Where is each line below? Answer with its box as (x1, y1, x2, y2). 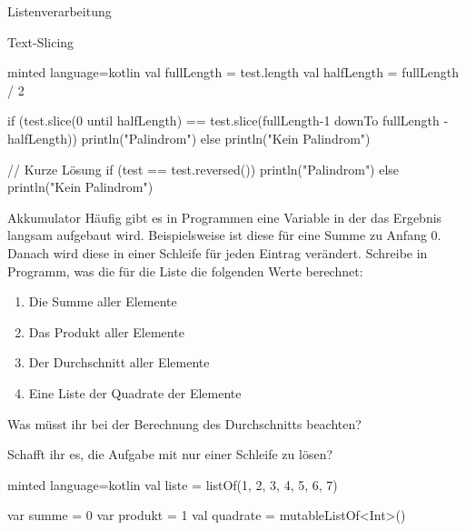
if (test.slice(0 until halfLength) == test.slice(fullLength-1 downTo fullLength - (7, 111, 449, 130)
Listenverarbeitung (7, 2, 112, 20)
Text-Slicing (7, 32, 74, 51)
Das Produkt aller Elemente (28, 322, 184, 341)
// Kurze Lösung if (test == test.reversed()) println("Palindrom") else (7, 159, 400, 178)
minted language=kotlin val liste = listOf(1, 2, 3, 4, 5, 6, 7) (7, 475, 338, 494)
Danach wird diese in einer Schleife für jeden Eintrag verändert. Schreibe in (7, 243, 428, 262)
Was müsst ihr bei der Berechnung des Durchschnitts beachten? (7, 414, 362, 433)
